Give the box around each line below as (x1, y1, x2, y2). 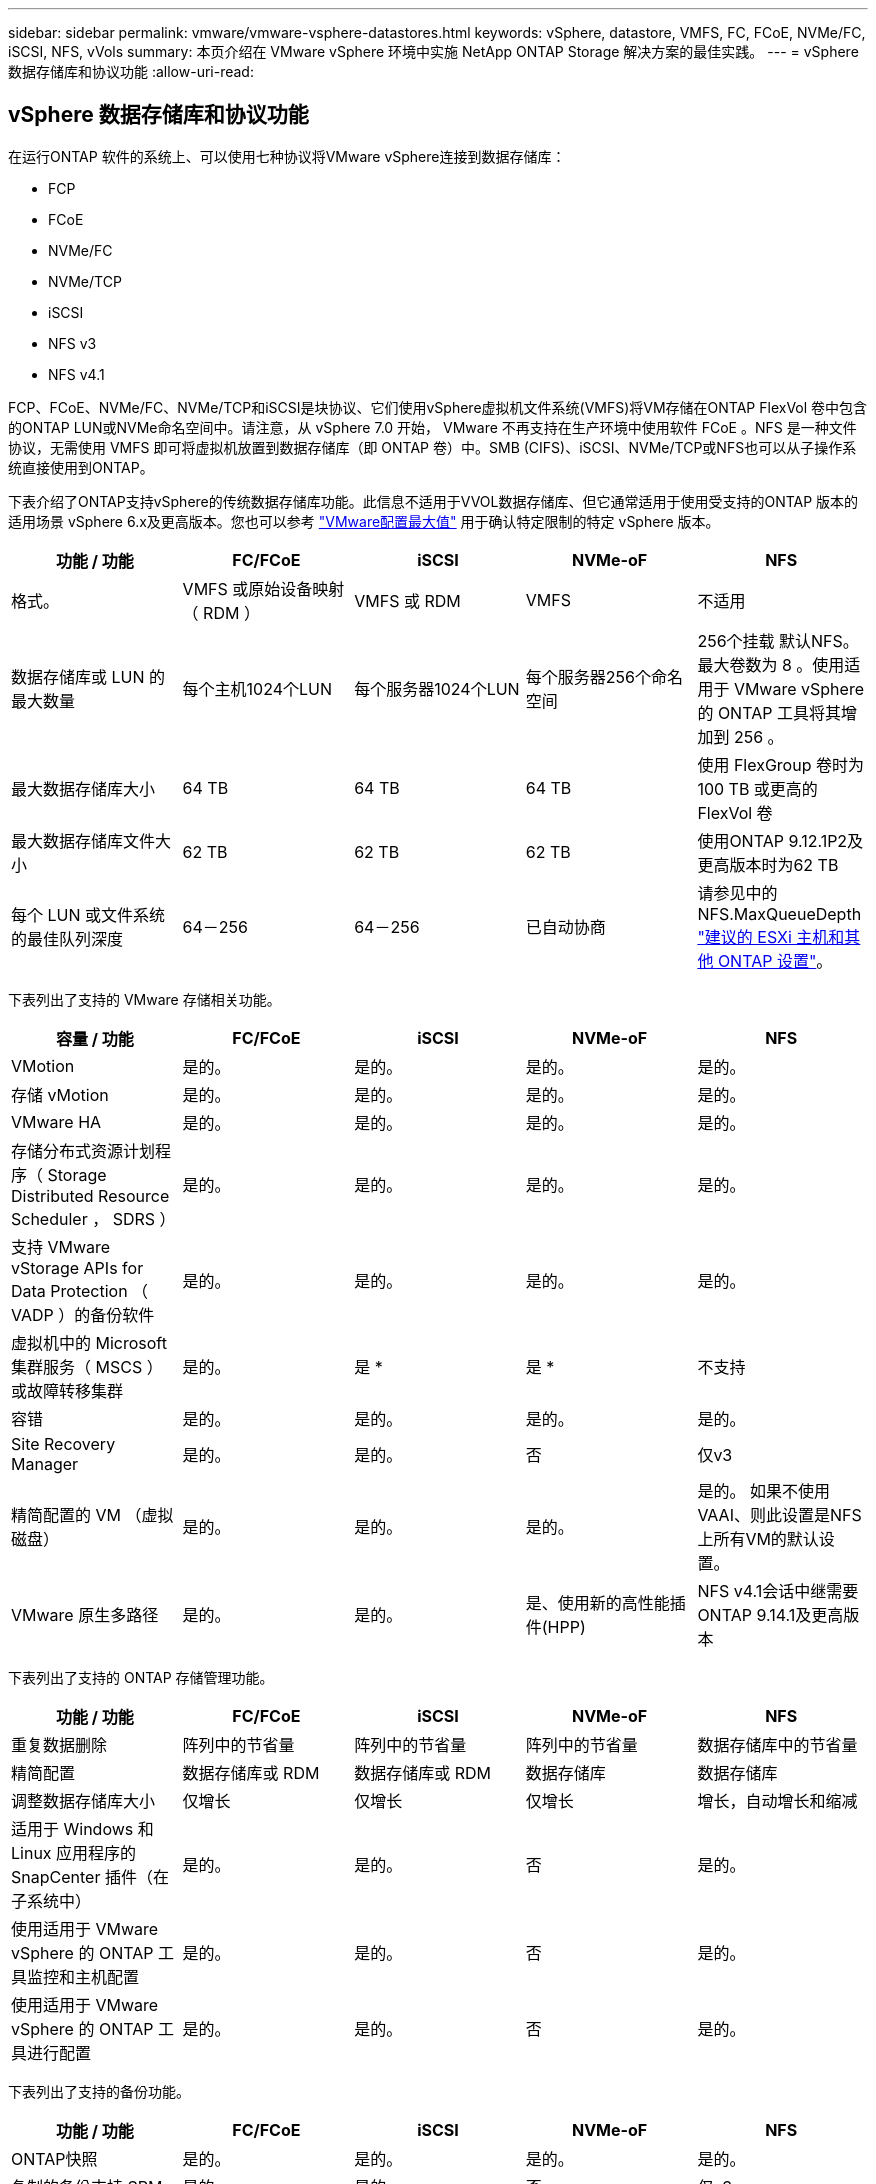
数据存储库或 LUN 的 (11, 666, 166, 687)
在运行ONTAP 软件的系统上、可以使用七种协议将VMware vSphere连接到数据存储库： (8, 147, 566, 165)
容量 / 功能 (55, 1028, 134, 1049)
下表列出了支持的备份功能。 (8, 2082, 190, 2100)
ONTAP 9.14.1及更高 (697, 1604, 844, 1625)
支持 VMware (11, 1236, 111, 1257)
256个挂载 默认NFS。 (697, 630, 859, 651)
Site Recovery (11, 1433, 116, 1454)
